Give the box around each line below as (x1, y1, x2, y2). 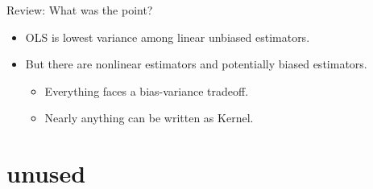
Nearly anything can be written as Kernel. (44, 109, 254, 126)
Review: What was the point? (6, 2, 153, 18)
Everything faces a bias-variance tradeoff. (44, 82, 249, 99)
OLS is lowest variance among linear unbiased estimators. (25, 28, 310, 45)
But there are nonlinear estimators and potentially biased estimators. (25, 55, 367, 72)
